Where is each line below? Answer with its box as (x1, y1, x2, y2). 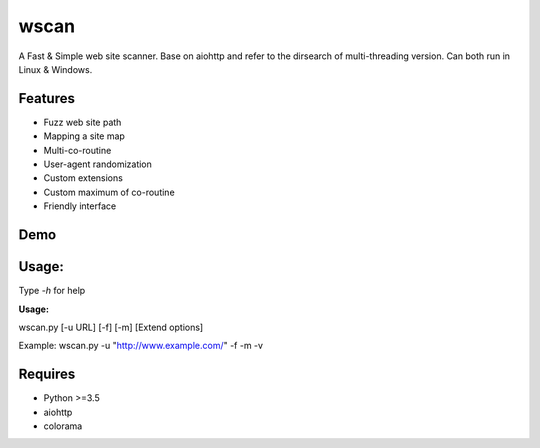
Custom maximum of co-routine (43, 186, 175, 198)
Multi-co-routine (43, 144, 112, 156)
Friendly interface (43, 200, 117, 212)
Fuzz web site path (43, 116, 122, 128)
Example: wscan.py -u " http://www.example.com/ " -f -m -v (18, 340, 264, 352)
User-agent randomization (43, 158, 152, 170)
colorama (43, 420, 83, 432)
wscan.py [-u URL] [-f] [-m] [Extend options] (18, 321, 204, 333)
